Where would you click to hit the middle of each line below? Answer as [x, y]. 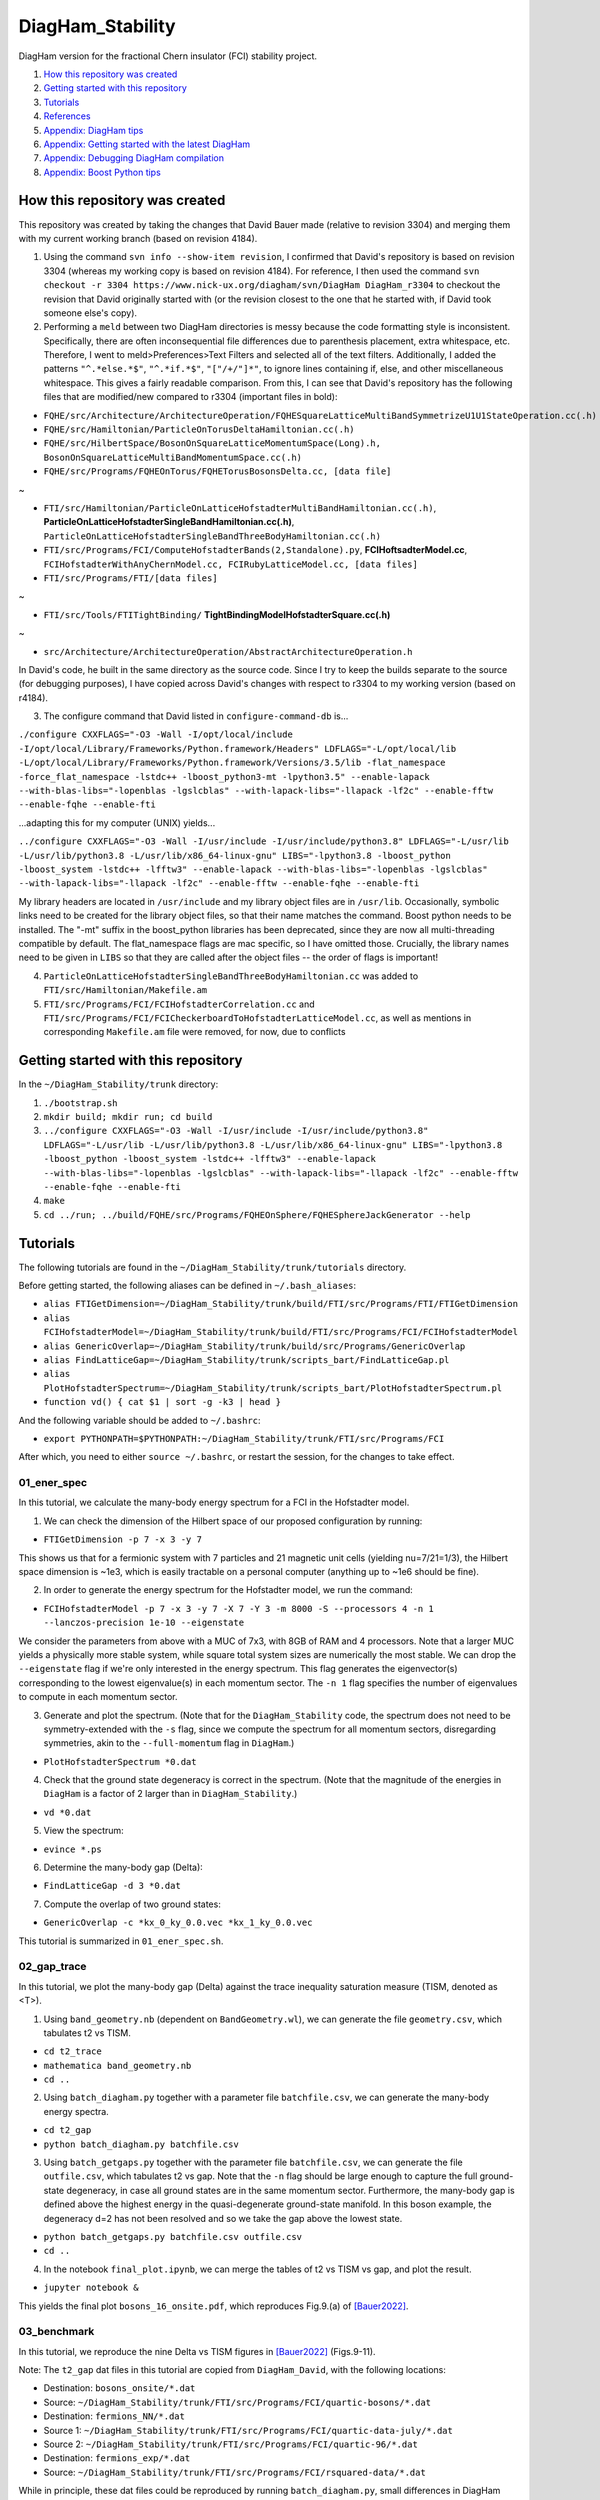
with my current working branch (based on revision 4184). [138, 238]
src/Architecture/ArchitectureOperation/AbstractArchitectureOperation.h [228, 651]
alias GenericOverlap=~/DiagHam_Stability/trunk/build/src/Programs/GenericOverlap [254, 1346]
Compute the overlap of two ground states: [132, 1904]
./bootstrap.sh [81, 1103]
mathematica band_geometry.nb [117, 2065]
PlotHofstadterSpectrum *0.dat [120, 1761]
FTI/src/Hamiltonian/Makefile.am [125, 990]
